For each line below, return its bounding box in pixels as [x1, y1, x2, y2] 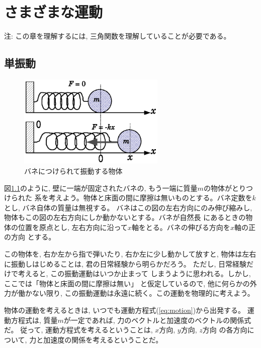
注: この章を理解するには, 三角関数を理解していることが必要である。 [4, 31, 231, 41]
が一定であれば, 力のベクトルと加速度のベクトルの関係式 [63, 314, 251, 325]
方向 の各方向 [202, 324, 247, 335]
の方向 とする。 [4, 231, 56, 242]
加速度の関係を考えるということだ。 [43, 334, 163, 344]
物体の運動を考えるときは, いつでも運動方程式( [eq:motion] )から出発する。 [4, 305, 245, 315]
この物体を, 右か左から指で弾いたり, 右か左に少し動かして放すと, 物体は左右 [4, 249, 256, 259]
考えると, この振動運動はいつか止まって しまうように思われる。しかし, [18, 268, 251, 279]
